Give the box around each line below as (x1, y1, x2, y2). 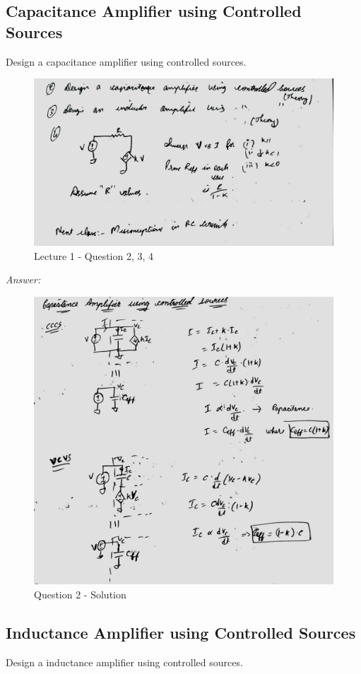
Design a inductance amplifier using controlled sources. (6, 654, 243, 669)
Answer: (6, 272, 41, 287)
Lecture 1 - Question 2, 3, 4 (34, 248, 154, 263)
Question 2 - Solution (34, 586, 126, 601)
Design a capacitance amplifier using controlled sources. (6, 54, 247, 69)
